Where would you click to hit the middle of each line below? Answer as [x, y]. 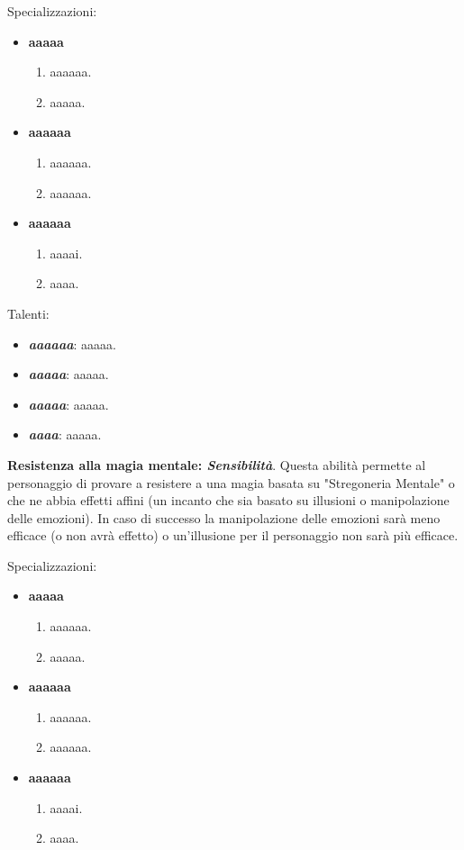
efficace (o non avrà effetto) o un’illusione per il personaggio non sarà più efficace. [233, 535]
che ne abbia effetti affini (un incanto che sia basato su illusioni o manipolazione [228, 500]
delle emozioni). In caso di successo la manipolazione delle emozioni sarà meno [224, 517]
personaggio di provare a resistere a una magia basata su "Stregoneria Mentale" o [231, 482]
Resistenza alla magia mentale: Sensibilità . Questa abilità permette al [217, 464]
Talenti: [28, 313]
